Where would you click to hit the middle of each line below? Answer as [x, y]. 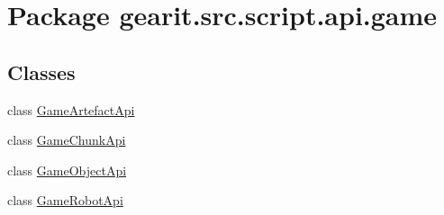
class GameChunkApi [67, 140]
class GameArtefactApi [71, 109]
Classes [41, 72]
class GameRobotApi [65, 200]
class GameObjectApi [67, 170]
